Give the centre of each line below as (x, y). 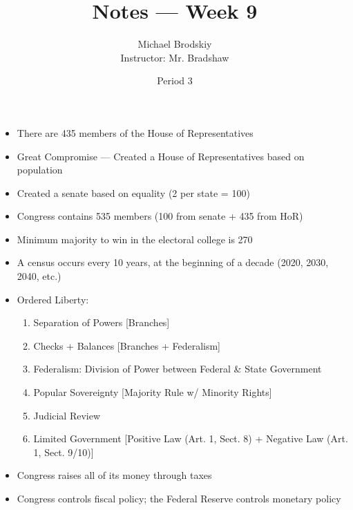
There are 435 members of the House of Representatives (135, 132)
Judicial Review (67, 415)
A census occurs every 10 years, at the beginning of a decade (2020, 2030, (173, 262)
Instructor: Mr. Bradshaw (175, 57)
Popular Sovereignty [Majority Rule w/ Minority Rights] (153, 392)
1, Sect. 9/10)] (64, 452)
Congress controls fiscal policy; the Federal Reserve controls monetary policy (179, 498)
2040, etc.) (39, 276)
